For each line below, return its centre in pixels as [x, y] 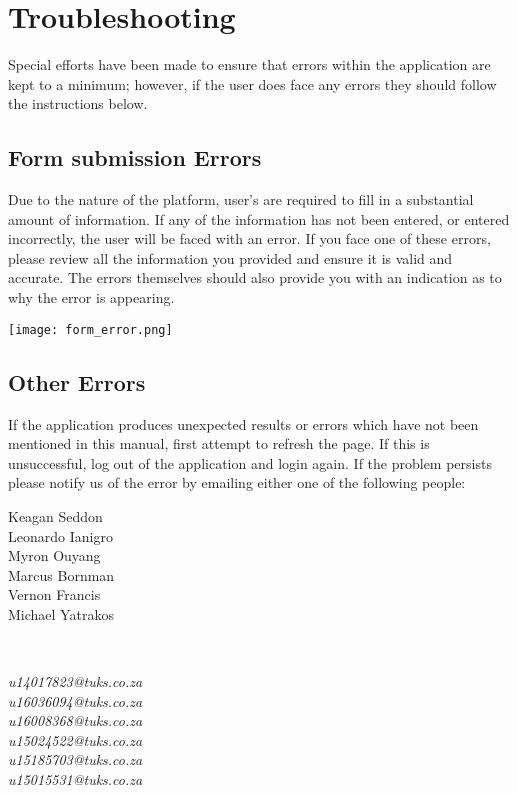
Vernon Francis [54, 594]
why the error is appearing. [91, 297]
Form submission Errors [135, 157]
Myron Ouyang [54, 555]
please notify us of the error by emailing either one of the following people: [237, 482]
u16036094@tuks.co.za [75, 700]
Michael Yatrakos [61, 613]
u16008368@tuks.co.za [75, 720]
